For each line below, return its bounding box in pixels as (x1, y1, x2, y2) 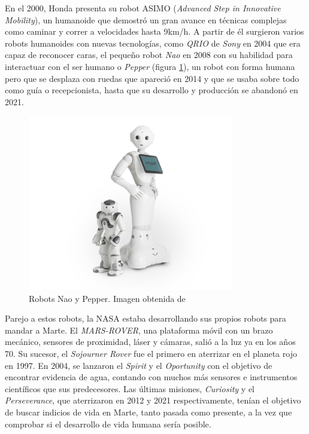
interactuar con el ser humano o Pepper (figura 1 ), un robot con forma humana (5, 60, 295, 72)
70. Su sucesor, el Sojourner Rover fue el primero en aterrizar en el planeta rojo (5, 347, 297, 359)
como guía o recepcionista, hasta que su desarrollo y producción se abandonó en (5, 84, 298, 96)
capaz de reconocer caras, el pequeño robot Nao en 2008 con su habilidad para (5, 48, 293, 61)
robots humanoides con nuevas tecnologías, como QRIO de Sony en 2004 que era (5, 36, 301, 49)
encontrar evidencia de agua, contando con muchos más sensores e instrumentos (5, 371, 298, 383)
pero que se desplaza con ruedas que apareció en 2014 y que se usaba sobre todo (5, 72, 299, 84)
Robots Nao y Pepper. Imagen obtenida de (29, 292, 186, 304)
